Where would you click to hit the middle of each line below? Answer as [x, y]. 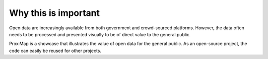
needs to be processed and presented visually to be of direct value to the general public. [100, 34]
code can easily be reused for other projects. [55, 51]
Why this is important [55, 13]
